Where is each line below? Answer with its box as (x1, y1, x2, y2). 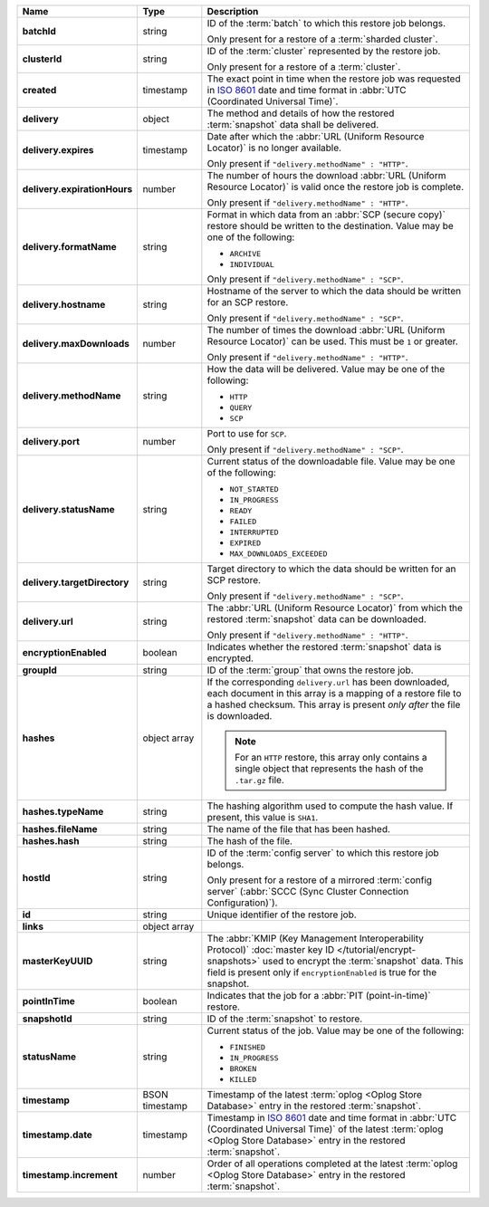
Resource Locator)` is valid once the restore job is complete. (206, 181, 465, 193)
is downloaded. (206, 710, 273, 722)
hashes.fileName (22, 823, 99, 835)
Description (206, 5, 259, 17)
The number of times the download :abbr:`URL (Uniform (206, 324, 446, 336)
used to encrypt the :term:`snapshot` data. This (263, 955, 464, 967)
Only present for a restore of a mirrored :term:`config (206, 874, 433, 886)
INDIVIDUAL (229, 260, 275, 269)
